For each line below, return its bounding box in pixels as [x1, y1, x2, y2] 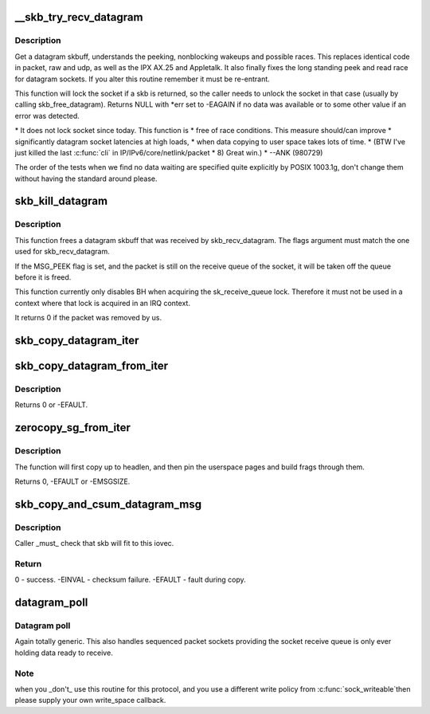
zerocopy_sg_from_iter [14, 421, 131, 434]
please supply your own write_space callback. [14, 696, 166, 705]
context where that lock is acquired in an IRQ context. [14, 298, 191, 308]
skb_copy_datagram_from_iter [14, 359, 169, 372]
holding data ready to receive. [14, 648, 113, 657]
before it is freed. [14, 273, 72, 282]
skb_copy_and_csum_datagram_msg [14, 497, 202, 511]
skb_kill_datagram [14, 194, 107, 208]
